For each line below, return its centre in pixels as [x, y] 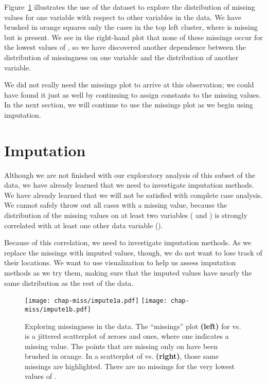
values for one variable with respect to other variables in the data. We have [123, 17]
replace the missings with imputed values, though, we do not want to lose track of [133, 252]
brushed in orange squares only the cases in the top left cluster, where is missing [131, 27]
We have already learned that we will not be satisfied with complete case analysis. [133, 195]
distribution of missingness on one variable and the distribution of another [121, 57]
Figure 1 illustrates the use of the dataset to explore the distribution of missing [130, 7]
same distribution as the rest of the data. [69, 282]
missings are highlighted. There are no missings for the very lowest [130, 366]
